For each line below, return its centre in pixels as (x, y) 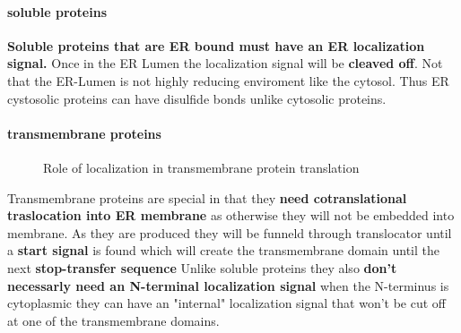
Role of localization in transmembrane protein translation (201, 167)
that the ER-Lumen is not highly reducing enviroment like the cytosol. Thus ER (228, 80)
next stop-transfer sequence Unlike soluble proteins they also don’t (202, 267)
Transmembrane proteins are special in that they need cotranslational (207, 197)
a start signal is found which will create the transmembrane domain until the (223, 250)
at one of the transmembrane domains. (113, 320)
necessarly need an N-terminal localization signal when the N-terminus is (228, 285)
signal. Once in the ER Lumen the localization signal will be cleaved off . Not (225, 63)
